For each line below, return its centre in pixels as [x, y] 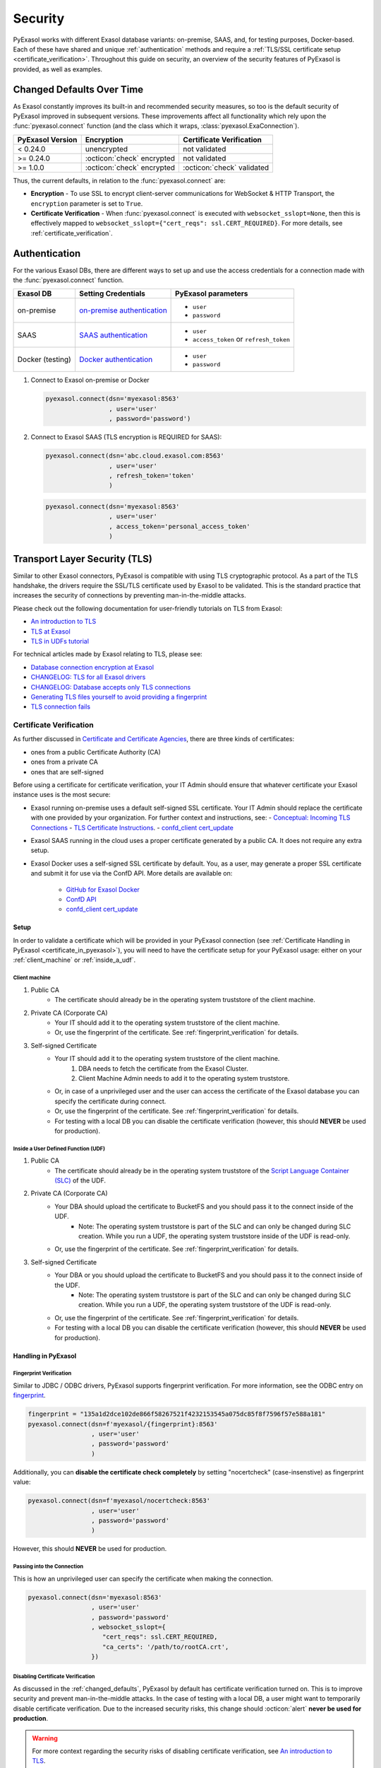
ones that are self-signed [67, 772]
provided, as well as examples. [58, 69]
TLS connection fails [61, 706]
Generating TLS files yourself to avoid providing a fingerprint [119, 697]
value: [22, 1482]
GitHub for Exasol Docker [103, 889]
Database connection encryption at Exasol [92, 667]
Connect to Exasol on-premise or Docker [90, 380]
